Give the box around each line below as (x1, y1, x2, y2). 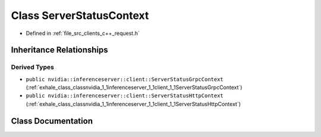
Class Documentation (11, 116, 93, 126)
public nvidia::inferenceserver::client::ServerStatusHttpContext (26, 93, 224, 99)
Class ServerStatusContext (11, 9, 149, 22)
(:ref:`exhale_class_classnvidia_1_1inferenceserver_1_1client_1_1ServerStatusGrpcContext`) (26, 84, 243, 91)
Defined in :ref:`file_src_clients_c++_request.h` (26, 30, 140, 37)
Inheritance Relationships (11, 45, 108, 55)
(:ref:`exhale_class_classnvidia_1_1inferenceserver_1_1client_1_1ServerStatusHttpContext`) (26, 100, 241, 107)
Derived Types (11, 63, 55, 71)
